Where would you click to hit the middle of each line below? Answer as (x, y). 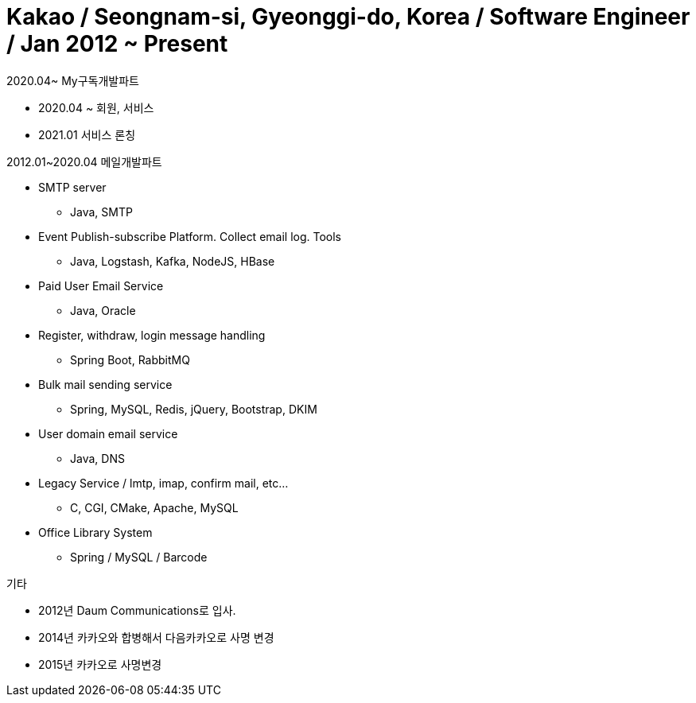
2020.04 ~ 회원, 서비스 (96, 107)
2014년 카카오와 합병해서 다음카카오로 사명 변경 (156, 637)
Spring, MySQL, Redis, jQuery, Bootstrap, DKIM (194, 409)
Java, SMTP (101, 212)
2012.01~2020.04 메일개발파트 (84, 161)
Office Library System (95, 532)
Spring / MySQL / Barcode (139, 557)
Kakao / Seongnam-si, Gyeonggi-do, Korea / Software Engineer (348, 17)
